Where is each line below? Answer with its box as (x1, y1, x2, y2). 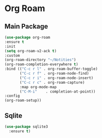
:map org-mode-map (19, 84, 57, 90)
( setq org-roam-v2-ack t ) (4, 48, 57, 53)
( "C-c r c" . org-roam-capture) (19, 80, 85, 85)
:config (4, 93, 20, 98)
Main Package (4, 22, 48, 31)
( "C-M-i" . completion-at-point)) (19, 89, 96, 94)
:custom (4, 53, 20, 58)
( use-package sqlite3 (4, 124, 48, 129)
